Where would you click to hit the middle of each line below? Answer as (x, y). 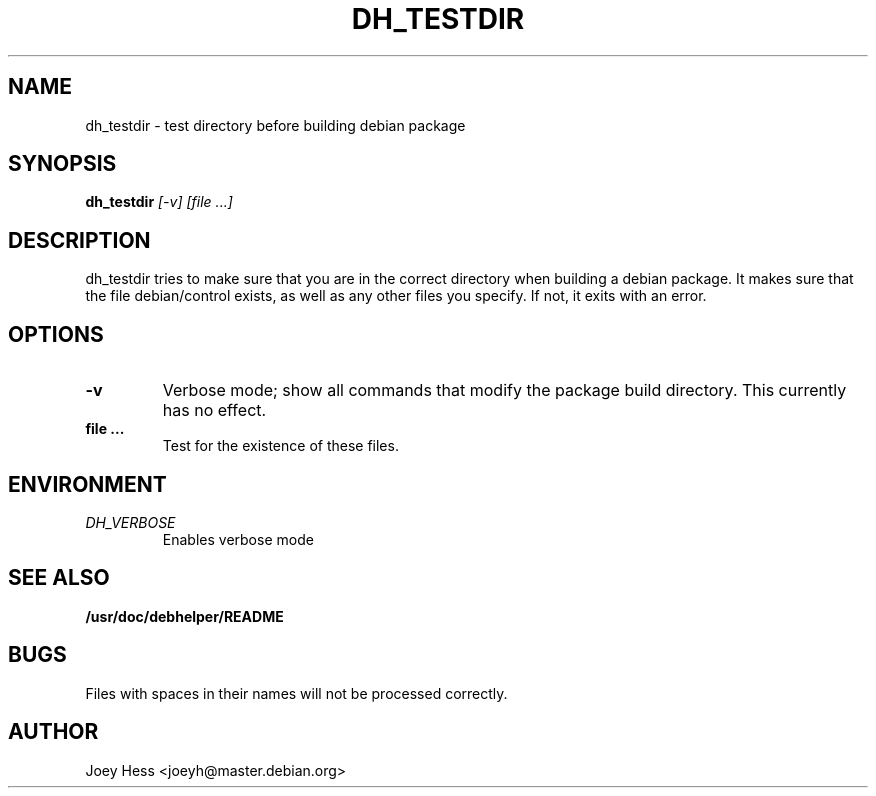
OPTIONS (56, 334)
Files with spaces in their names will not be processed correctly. (296, 693)
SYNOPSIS (62, 164)
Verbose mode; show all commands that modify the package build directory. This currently (504, 390)
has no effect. (214, 410)
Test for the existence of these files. (280, 446)
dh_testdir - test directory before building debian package (275, 125)
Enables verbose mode (238, 539)
